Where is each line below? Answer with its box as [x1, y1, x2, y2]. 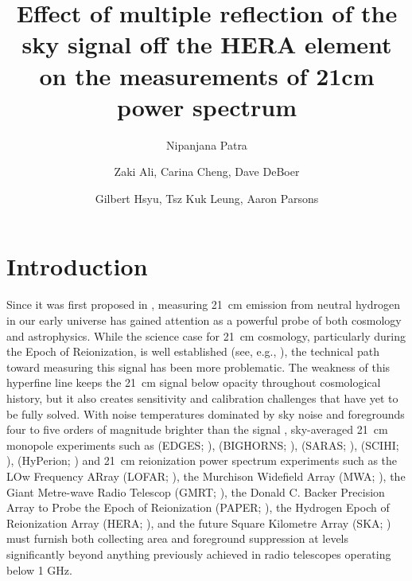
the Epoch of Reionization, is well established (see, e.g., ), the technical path [6, 343, 379, 360]
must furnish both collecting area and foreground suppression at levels [6, 530, 349, 547]
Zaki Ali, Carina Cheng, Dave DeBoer [114, 163, 300, 180]
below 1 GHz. [6, 561, 72, 578]
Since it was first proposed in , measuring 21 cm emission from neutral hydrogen [6, 296, 400, 313]
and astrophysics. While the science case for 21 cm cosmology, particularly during [6, 327, 406, 344]
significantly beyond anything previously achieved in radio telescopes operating [6, 545, 391, 562]
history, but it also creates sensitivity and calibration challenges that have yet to [6, 389, 398, 406]
